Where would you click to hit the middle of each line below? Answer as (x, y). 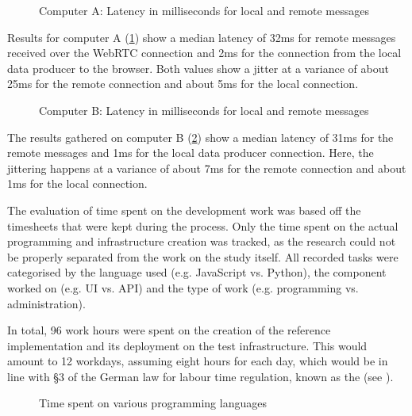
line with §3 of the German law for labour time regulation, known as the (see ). (200, 376)
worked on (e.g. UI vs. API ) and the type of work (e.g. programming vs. (183, 287)
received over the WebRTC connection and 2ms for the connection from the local (204, 53)
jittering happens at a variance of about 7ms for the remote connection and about (207, 168)
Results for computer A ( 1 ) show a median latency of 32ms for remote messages (202, 37)
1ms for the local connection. (77, 183)
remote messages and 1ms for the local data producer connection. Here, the (191, 153)
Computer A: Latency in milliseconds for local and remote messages (204, 10)
